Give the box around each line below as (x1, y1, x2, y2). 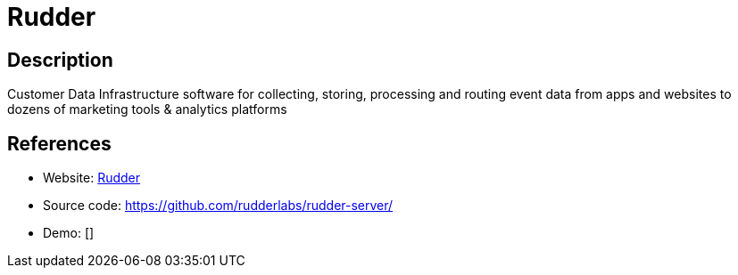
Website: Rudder (43, 170, 141, 186)
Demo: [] (43, 225, 95, 241)
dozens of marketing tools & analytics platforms (7, 101, 287, 117)
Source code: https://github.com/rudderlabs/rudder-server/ (43, 198, 394, 214)
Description (7, 48, 113, 71)
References (7, 132, 112, 155)
